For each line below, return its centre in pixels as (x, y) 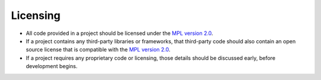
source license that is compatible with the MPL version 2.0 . (98, 50)
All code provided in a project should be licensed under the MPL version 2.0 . (119, 33)
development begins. (52, 66)
